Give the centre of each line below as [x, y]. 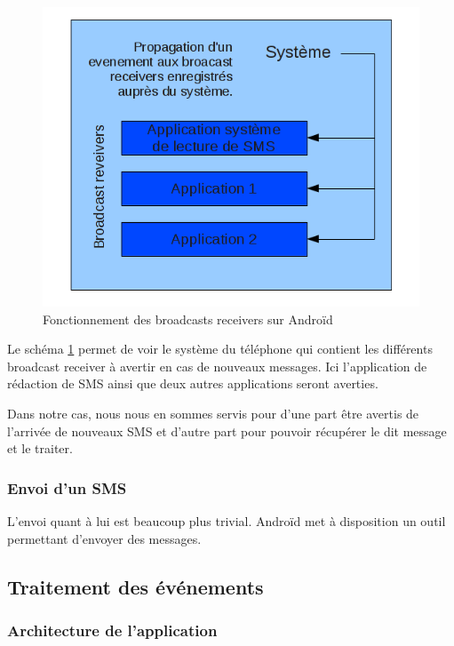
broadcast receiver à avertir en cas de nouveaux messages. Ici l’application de [217, 366]
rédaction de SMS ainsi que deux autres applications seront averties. [193, 383]
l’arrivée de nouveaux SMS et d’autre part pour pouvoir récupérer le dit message [227, 431]
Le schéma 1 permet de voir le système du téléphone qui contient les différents [220, 349]
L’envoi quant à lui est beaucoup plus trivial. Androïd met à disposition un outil [227, 520]
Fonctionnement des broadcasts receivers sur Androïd [188, 319]
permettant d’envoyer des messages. [104, 538]
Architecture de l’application [112, 630]
